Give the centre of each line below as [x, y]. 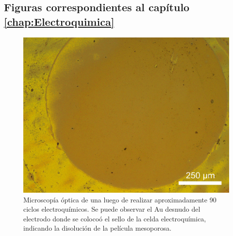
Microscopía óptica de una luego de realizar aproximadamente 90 [120, 199]
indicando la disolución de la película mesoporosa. [98, 228]
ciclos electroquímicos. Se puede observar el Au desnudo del [112, 209]
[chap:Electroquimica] [59, 21]
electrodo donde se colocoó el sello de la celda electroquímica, [115, 218]
